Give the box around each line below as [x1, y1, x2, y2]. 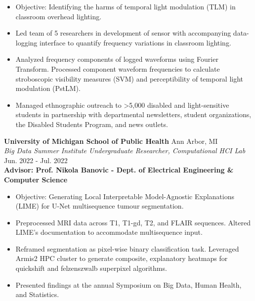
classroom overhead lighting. [15, 11, 102, 21]
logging [15, 37, 38, 47]
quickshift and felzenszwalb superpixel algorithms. [15, 263, 167, 273]
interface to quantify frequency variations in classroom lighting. [40, 37, 231, 47]
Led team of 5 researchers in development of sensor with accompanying [15, 28, 231, 38]
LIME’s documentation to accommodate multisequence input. [15, 227, 203, 237]
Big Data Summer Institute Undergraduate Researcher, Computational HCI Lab [4, 145, 246, 156]
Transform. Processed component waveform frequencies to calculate [15, 63, 220, 74]
